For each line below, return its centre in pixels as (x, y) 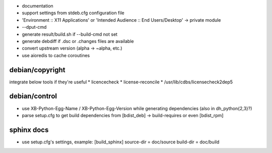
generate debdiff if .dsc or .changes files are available (78, 41)
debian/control (33, 96)
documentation (38, 6)
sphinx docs (29, 130)
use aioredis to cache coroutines (56, 55)
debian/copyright (37, 70)
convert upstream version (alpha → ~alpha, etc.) (72, 48)
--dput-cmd (34, 27)
